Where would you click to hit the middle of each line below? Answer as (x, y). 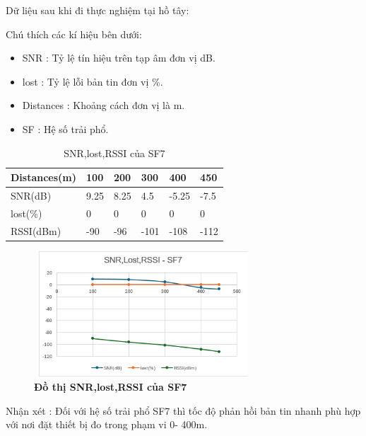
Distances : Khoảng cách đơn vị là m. (104, 105)
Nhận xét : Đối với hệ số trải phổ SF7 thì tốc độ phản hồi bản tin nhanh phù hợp (183, 410)
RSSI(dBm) (36, 230)
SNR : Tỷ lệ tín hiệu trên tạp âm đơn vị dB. (119, 58)
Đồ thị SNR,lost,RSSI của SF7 (111, 386)
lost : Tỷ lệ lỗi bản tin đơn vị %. (93, 81)
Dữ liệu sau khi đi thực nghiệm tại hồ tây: (98, 10)
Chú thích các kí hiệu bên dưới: (74, 34)
